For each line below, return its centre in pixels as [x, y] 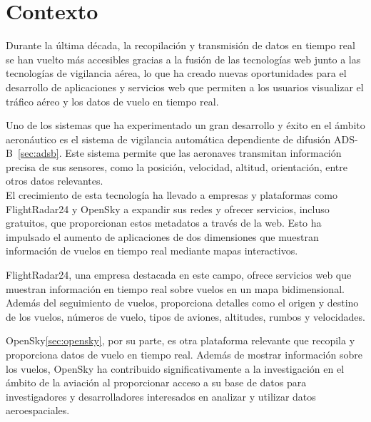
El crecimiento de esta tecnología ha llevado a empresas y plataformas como [172, 195]
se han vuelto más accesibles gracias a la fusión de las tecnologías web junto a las [183, 59]
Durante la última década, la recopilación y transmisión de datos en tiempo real [181, 45]
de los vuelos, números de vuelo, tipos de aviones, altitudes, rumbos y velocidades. [185, 316]
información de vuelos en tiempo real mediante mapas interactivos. [152, 251]
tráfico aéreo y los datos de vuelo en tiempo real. [112, 101]
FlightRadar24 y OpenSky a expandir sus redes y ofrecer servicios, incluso [168, 209]
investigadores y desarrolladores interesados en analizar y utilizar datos [161, 396]
